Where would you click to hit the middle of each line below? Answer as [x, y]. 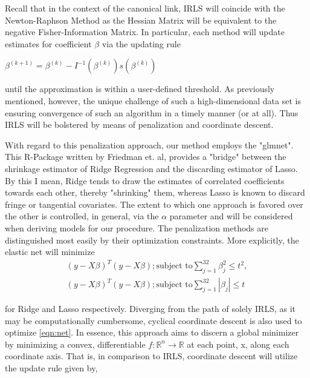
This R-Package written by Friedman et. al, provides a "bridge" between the [146, 157]
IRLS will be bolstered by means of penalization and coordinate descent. [139, 124]
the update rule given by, [51, 368]
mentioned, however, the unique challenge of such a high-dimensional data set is [153, 100]
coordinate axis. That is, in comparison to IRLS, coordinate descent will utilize [151, 356]
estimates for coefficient [48, 43]
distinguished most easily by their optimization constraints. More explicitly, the [152, 240]
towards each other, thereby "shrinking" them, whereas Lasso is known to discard [155, 192]
